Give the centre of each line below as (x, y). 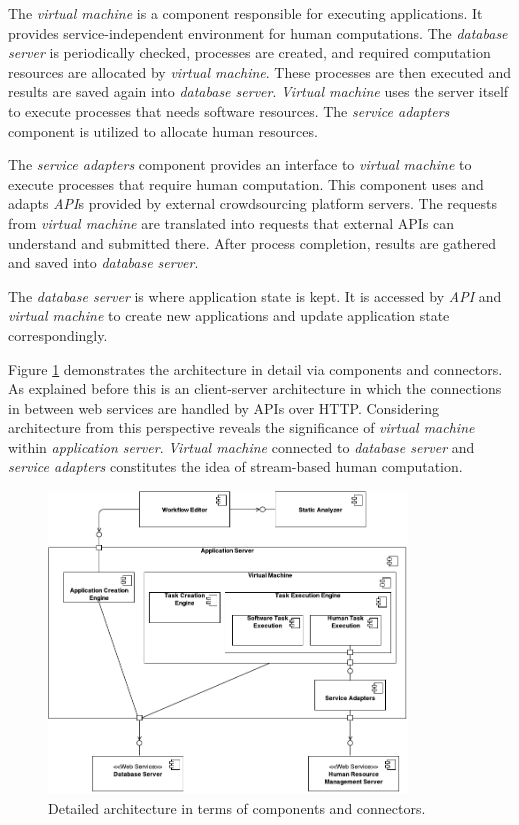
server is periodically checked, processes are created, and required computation (249, 52)
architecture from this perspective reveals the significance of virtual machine (241, 427)
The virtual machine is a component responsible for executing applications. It (245, 13)
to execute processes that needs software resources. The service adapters (229, 110)
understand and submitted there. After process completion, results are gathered (252, 242)
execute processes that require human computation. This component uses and (246, 183)
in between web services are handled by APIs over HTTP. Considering (223, 407)
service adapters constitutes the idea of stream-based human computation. (235, 466)
